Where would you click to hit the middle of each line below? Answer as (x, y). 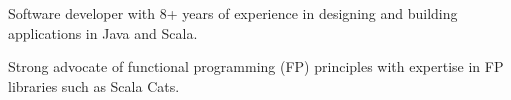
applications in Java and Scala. (103, 32)
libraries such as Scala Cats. (94, 85)
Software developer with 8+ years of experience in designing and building (233, 13)
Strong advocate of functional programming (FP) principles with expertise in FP (256, 66)
